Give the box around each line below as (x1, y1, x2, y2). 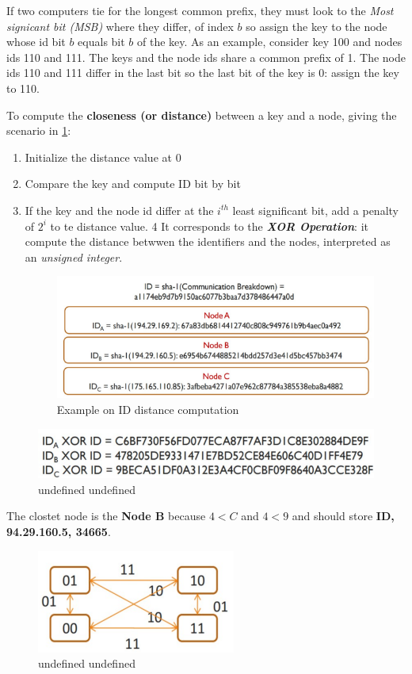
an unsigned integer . (25, 248, 123, 265)
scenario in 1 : (6, 122, 71, 139)
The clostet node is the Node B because (6, 507, 206, 524)
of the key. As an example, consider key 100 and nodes (137, 33, 402, 50)
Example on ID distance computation (56, 401, 239, 418)
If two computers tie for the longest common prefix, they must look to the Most (6, 2, 394, 18)
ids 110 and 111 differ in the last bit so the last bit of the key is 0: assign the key (6, 64, 399, 81)
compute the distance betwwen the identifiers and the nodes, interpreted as (25, 233, 391, 250)
